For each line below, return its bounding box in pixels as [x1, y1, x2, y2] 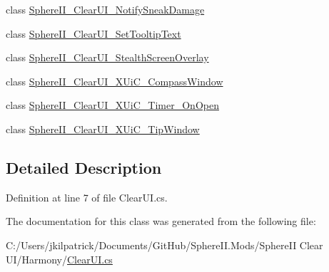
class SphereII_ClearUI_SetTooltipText [6, 26, 181, 41]
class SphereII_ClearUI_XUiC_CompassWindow [6, 73, 223, 88]
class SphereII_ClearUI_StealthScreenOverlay [6, 50, 209, 65]
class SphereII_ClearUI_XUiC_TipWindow [6, 121, 200, 136]
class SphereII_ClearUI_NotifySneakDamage [6, 2, 205, 16]
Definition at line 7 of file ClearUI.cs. [6, 189, 168, 204]
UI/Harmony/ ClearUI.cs [6, 251, 113, 266]
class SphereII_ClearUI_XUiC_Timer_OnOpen [6, 98, 219, 113]
